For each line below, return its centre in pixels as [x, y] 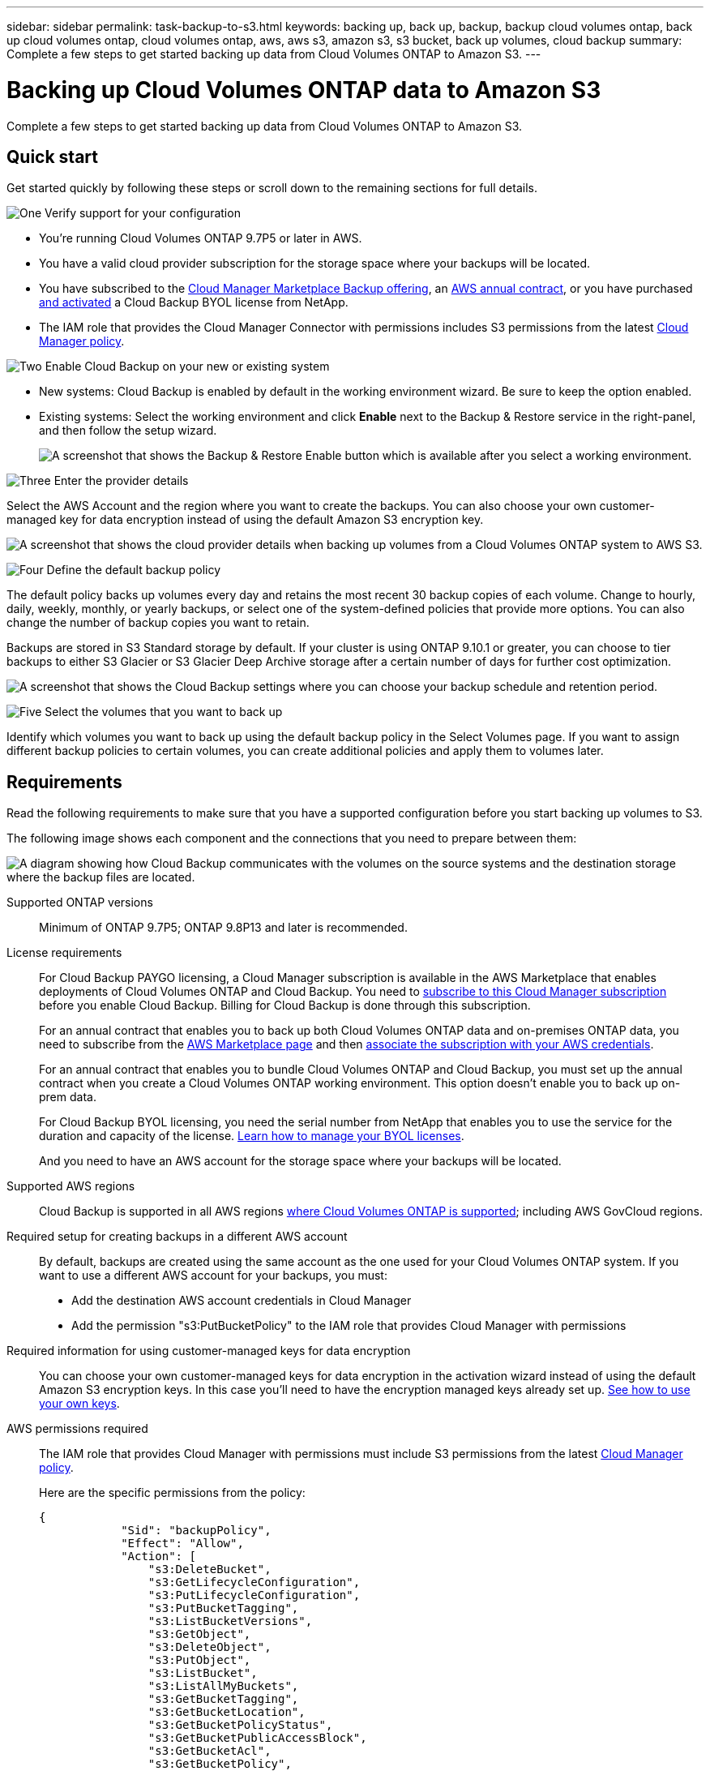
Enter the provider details [121, 481]
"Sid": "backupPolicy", [196, 1531]
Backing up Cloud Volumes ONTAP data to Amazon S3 [304, 90]
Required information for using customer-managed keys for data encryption [209, 1351]
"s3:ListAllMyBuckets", [223, 1686]
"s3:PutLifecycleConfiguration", [254, 1595]
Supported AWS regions [71, 1186]
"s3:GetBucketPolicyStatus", [240, 1725]
